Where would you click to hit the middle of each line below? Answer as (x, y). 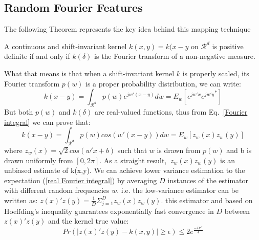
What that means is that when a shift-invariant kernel (89, 73)
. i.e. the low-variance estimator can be (178, 190)
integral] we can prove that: (47, 122)
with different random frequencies (57, 190)
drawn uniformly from (39, 160)
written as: (21, 200)
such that (132, 150)
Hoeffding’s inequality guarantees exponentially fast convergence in (109, 211)
